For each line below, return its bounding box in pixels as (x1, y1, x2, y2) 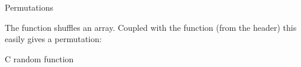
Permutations (5, 1, 53, 13)
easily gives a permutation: (5, 33, 102, 45)
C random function (5, 52, 74, 65)
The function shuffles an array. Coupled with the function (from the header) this (5, 21, 297, 33)
